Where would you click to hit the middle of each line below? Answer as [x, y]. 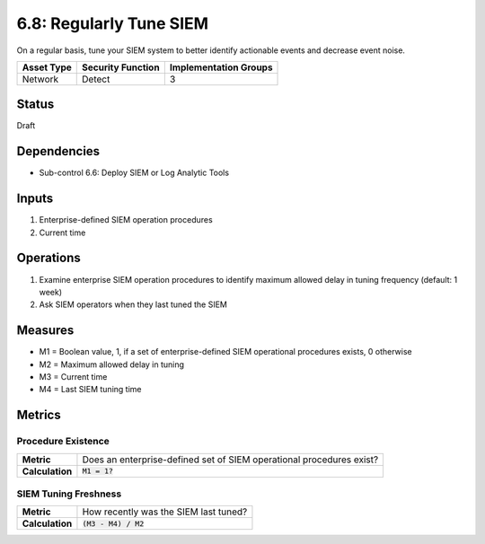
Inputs [35, 199]
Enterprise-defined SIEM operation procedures [126, 220]
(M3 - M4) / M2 [113, 524]
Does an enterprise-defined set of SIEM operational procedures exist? [230, 460]
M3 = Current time [73, 377]
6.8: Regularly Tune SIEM [113, 23]
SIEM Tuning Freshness [69, 494]
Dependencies [58, 151]
